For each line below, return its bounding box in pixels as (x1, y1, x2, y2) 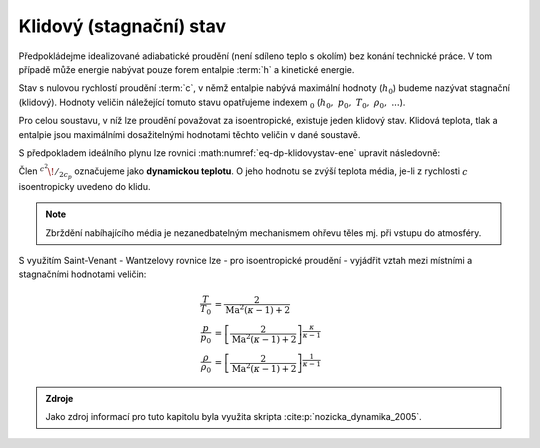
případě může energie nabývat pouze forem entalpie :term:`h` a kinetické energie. (18, 63, 355, 75)
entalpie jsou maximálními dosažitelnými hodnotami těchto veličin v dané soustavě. (18, 128, 361, 140)
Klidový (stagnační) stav (18, 15, 227, 37)
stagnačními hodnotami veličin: (18, 268, 147, 280)
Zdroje (45, 392, 74, 404)
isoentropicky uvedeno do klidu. (18, 180, 151, 192)
